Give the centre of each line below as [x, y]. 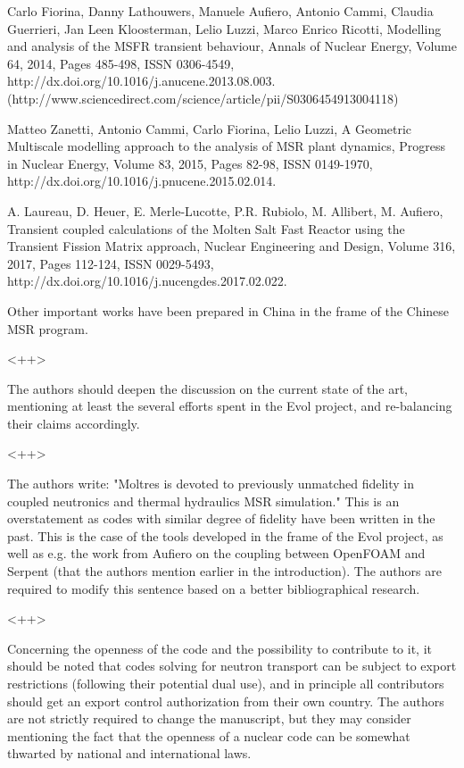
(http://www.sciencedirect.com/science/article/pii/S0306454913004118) [203, 98]
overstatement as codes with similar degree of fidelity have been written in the [221, 518]
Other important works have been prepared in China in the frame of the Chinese [228, 310]
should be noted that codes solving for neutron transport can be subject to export [232, 666]
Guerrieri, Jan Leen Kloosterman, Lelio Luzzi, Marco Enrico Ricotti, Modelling [224, 28]
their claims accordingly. [74, 423]
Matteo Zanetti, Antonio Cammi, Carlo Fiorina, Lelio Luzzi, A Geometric [210, 128]
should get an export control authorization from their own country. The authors [226, 701]
